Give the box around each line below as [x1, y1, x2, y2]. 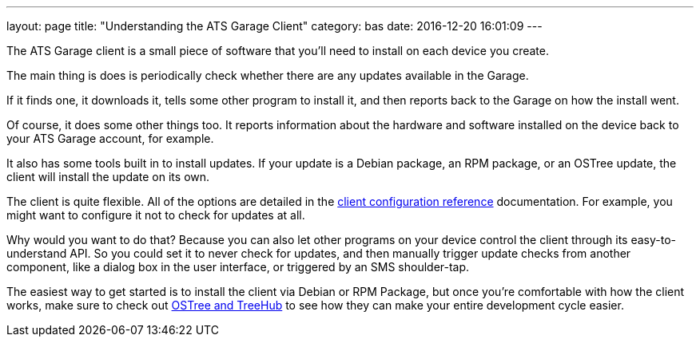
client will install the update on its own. [6, 170, 210, 183]
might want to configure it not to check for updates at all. [6, 208, 305, 222]
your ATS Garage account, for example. [6, 132, 214, 145]
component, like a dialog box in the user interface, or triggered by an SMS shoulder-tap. [6, 260, 470, 274]
